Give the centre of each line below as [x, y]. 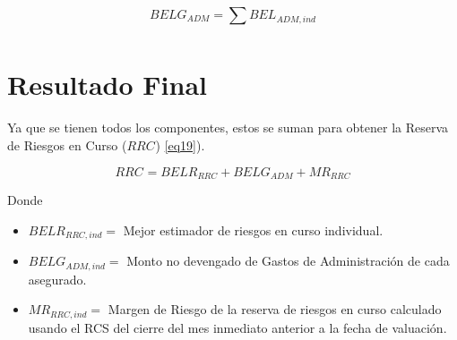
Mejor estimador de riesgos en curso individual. [253, 229]
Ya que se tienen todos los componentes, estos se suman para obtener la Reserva [228, 127]
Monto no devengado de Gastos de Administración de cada [288, 260]
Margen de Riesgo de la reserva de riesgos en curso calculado [275, 309]
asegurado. [57, 279]
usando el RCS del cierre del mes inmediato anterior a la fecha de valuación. [237, 328]
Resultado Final [108, 85]
